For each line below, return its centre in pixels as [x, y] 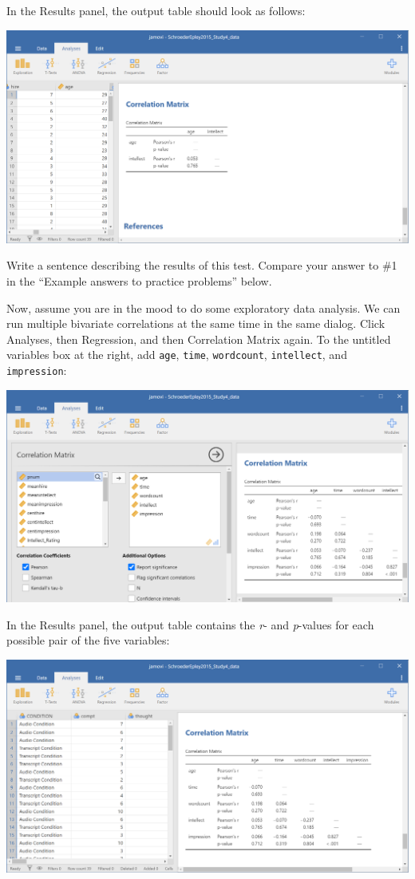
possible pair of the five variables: [88, 640]
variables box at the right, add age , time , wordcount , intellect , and [177, 355]
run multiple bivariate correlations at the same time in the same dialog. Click [196, 323]
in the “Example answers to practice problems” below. [139, 281]
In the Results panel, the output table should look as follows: [156, 10]
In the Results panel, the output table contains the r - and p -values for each [190, 624]
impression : [37, 371]
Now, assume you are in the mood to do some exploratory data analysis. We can [204, 307]
